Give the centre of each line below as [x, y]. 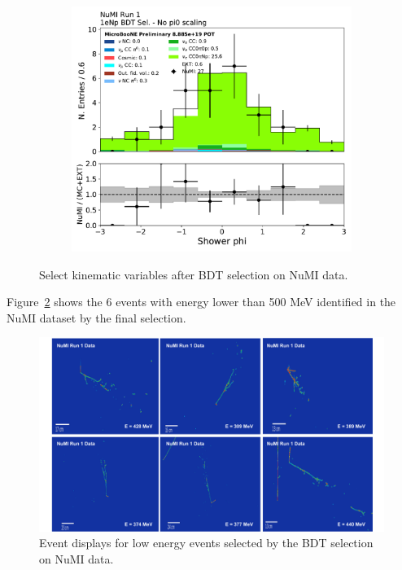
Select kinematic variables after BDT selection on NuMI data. [194, 274]
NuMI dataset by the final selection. [96, 317]
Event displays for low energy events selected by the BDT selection [206, 543]
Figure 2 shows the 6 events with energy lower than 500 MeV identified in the [201, 302]
